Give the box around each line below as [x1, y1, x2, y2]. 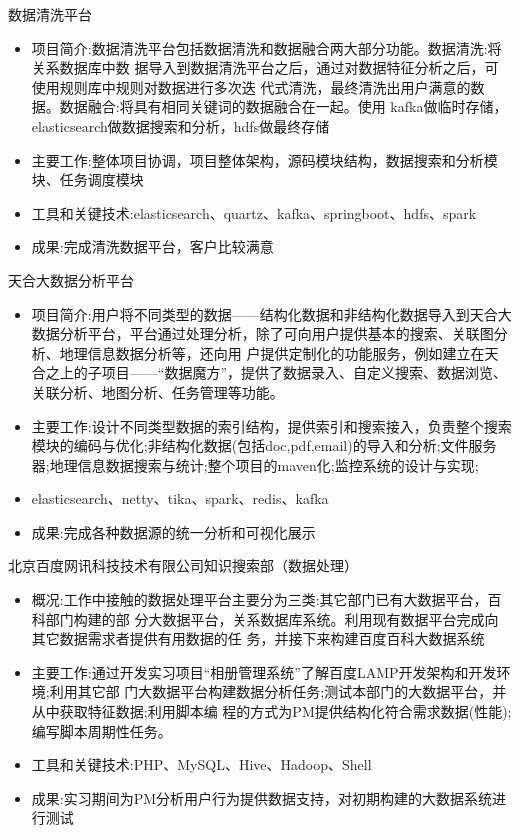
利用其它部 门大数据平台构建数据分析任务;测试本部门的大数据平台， [49, 681, 493, 702]
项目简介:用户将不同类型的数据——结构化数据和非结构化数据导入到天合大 [31, 303, 512, 324]
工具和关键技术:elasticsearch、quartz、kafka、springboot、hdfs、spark [31, 202, 477, 223]
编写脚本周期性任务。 [31, 720, 172, 741]
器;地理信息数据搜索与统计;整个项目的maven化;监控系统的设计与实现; [31, 454, 479, 475]
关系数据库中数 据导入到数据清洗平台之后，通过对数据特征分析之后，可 [31, 57, 499, 78]
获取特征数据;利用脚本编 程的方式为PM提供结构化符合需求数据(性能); [59, 701, 512, 722]
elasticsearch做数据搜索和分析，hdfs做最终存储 [31, 115, 330, 136]
